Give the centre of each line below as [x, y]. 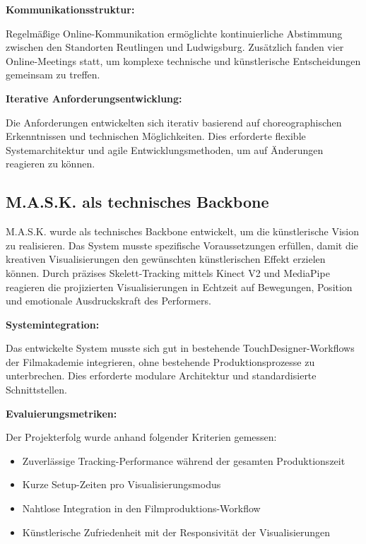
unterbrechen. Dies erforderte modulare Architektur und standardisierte [161, 376]
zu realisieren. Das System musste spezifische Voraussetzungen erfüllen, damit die [182, 245]
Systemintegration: [53, 324]
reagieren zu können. [51, 164]
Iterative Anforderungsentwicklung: [94, 98]
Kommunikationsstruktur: [70, 9]
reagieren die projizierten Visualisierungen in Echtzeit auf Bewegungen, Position [179, 286]
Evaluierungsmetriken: [61, 413]
